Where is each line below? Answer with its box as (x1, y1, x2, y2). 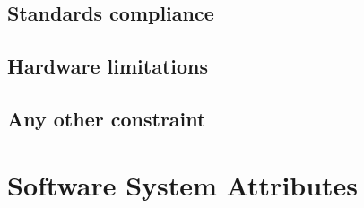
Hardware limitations (7, 52, 209, 80)
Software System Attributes (7, 166, 359, 203)
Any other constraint (7, 104, 206, 132)
